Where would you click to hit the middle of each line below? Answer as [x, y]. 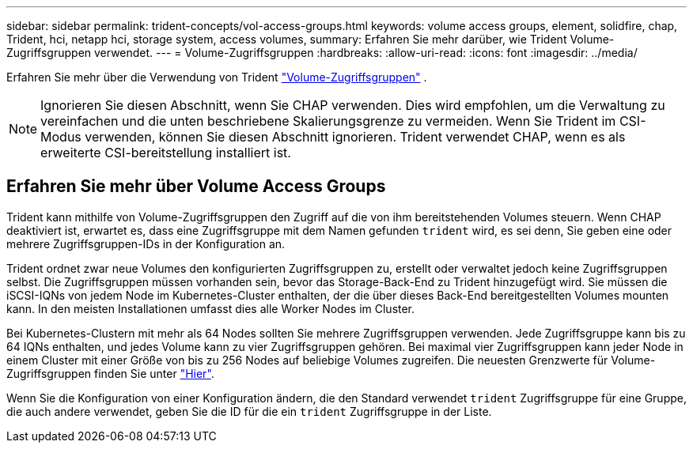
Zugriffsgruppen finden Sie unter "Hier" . [110, 373]
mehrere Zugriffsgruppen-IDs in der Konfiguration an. [146, 243]
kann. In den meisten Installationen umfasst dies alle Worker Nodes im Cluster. [211, 308]
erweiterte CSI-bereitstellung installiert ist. [166, 153]
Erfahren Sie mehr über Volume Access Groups [196, 187]
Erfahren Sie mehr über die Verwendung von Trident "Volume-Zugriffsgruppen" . [217, 77]
